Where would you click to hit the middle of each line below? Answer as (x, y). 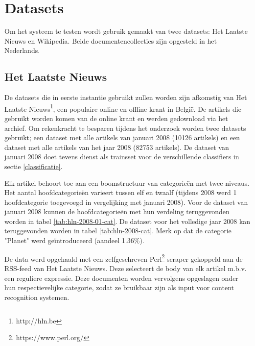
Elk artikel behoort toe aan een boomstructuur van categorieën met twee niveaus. (127, 183)
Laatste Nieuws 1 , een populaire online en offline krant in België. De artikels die (123, 108)
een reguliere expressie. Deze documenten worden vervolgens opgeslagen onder (121, 278)
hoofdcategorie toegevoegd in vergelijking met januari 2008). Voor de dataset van (126, 202)
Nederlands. (22, 50)
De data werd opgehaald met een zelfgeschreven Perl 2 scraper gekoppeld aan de (124, 258)
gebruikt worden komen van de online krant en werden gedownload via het (116, 118)
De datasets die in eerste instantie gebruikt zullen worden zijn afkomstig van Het (126, 97)
